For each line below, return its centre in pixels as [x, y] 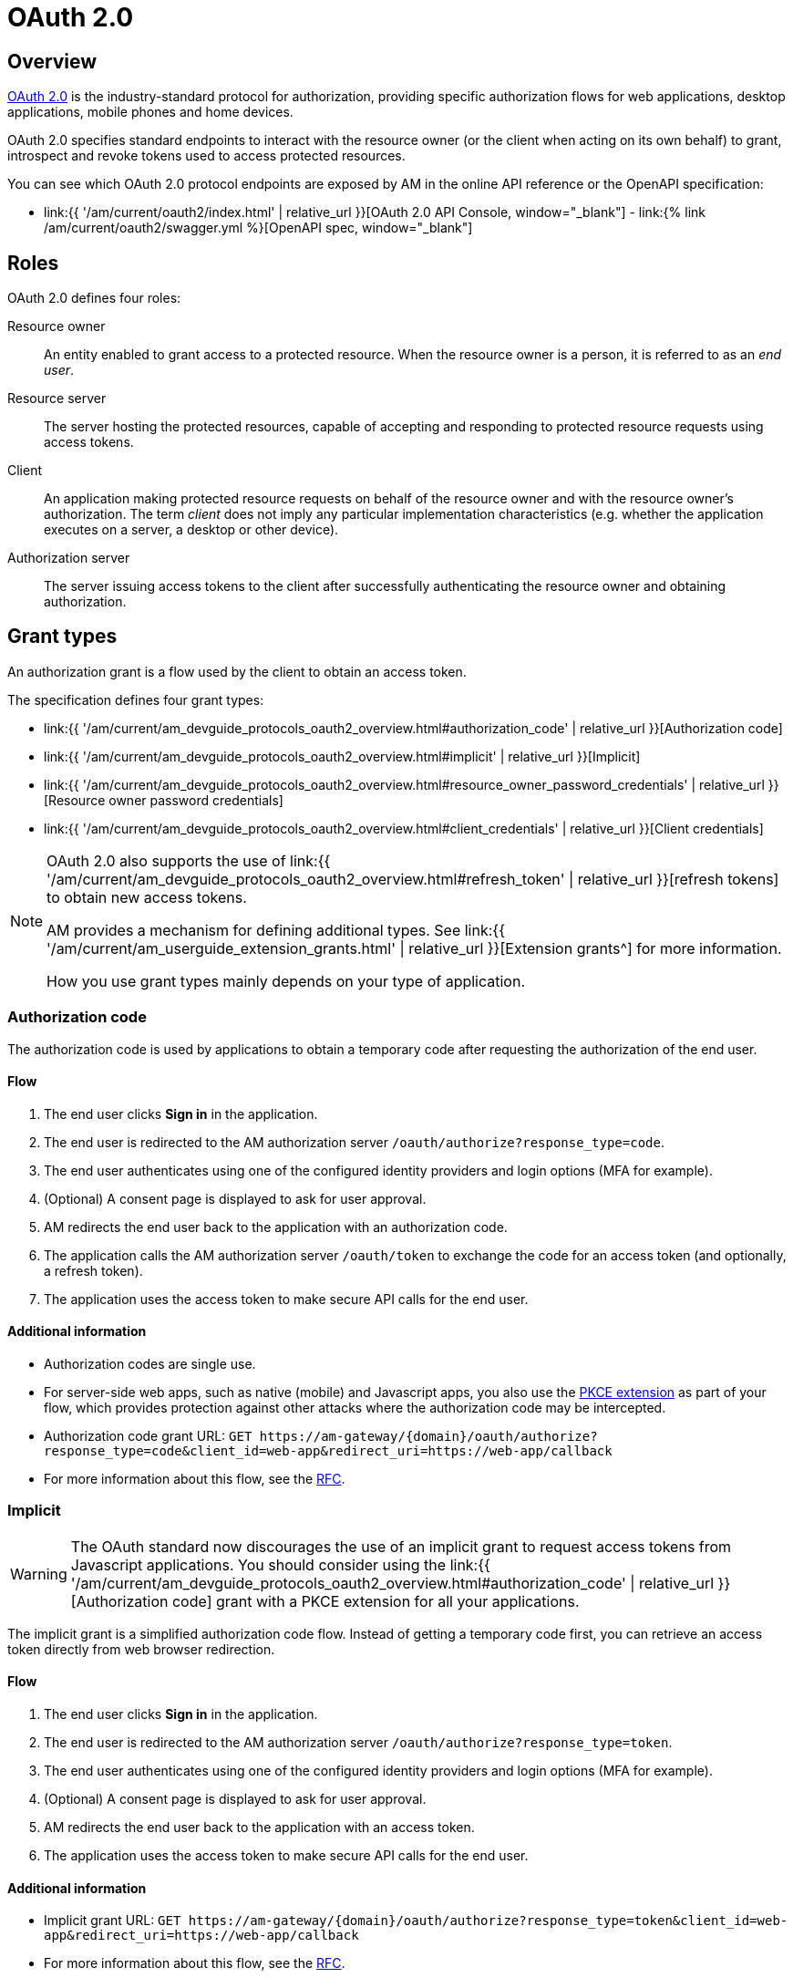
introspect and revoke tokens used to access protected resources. [206, 156]
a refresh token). [93, 1270]
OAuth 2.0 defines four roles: [94, 298]
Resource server [57, 399]
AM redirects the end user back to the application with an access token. [259, 1828]
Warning [39, 1574]
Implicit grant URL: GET [113, 1921]
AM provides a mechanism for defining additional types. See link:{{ [276, 930]
